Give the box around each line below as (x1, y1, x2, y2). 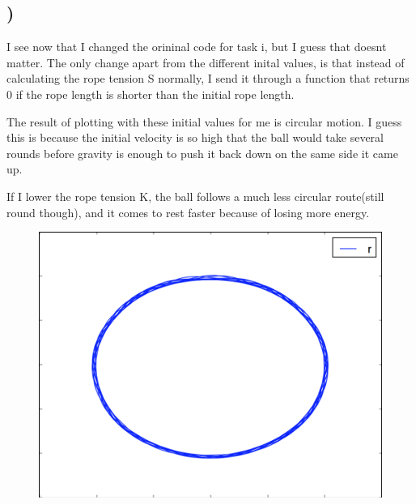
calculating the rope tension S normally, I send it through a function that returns (6, 70, 410, 87)
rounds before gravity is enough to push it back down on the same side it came (6, 144, 398, 161)
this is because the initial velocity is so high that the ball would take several (6, 129, 384, 146)
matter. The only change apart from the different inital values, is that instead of (6, 53, 405, 70)
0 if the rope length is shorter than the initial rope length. (6, 85, 295, 102)
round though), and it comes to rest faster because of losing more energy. (6, 203, 370, 220)
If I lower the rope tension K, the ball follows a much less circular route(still (6, 187, 384, 204)
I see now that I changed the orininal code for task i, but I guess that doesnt (6, 38, 387, 55)
